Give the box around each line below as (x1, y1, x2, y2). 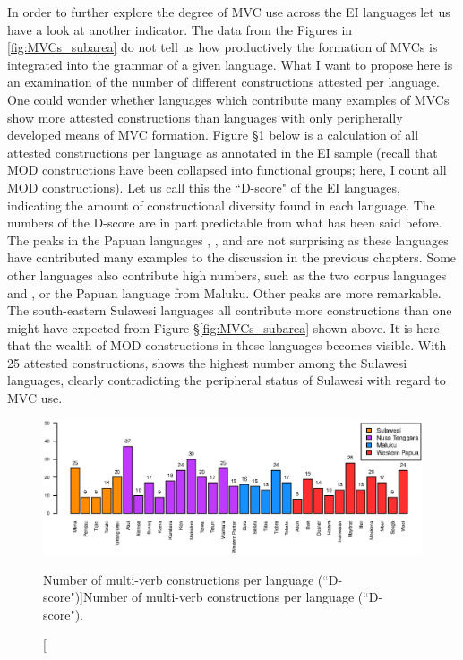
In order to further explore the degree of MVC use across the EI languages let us (7, 3, 450, 21)
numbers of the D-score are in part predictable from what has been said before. (7, 213, 442, 232)
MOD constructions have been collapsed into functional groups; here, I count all (7, 160, 447, 179)
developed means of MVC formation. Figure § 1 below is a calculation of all (7, 125, 419, 144)
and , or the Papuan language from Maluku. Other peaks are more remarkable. (7, 283, 442, 302)
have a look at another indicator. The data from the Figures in (7, 20, 353, 39)
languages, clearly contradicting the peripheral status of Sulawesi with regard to (7, 371, 446, 390)
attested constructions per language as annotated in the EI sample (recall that (7, 142, 438, 161)
